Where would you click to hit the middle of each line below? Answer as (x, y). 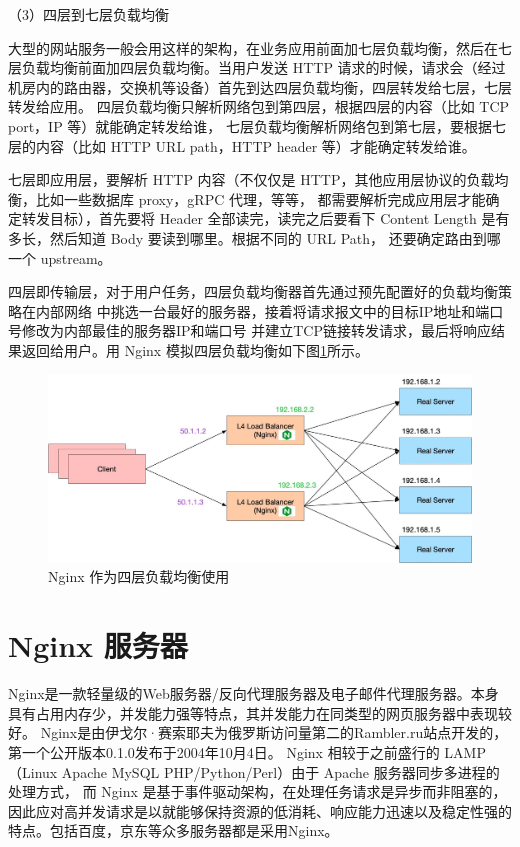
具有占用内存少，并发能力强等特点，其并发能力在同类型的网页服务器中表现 (253, 712)
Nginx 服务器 (98, 645)
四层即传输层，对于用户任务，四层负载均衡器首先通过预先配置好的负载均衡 (253, 291)
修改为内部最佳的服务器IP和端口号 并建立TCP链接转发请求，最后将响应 (256, 330)
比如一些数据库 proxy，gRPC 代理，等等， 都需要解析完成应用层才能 (260, 198)
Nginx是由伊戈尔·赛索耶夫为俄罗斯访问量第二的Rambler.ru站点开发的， (274, 732)
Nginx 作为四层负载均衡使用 (139, 576)
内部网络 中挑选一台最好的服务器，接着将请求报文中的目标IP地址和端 (262, 310)
